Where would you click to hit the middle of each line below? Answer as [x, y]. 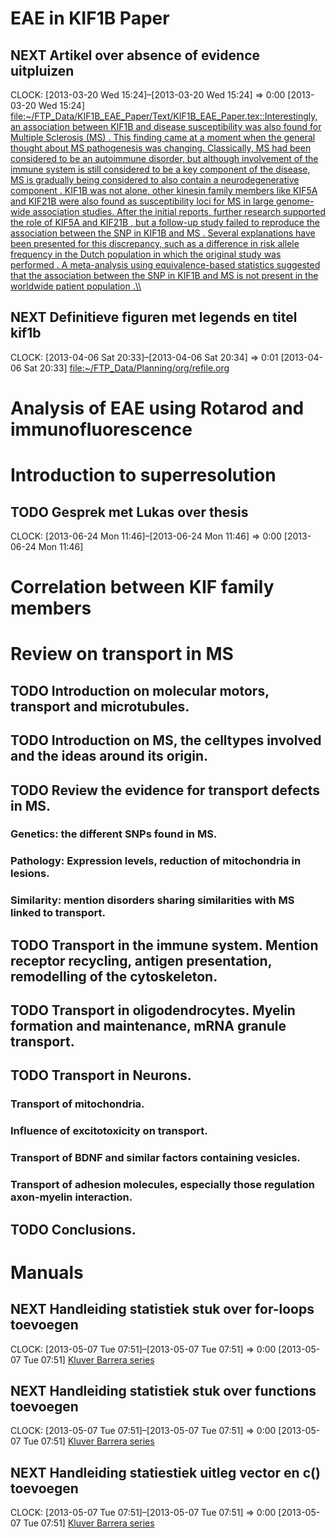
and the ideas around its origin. [109, 756]
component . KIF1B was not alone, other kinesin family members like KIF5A [164, 190]
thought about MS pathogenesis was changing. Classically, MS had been [161, 148]
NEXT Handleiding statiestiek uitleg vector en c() [165, 1472]
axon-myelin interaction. [71, 1197]
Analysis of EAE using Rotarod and [157, 408]
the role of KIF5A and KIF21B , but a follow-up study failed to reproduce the [165, 222]
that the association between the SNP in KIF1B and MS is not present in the [164, 275]
